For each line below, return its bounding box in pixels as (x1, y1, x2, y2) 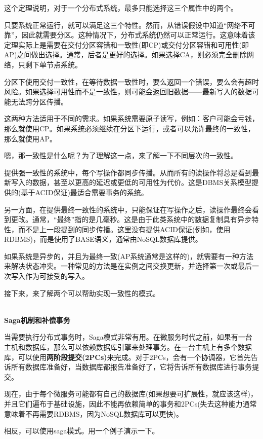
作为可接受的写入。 (25, 271, 89, 281)
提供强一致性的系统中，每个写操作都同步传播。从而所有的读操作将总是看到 (4, 167, 252, 177)
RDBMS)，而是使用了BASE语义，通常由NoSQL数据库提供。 (4, 234, 202, 244)
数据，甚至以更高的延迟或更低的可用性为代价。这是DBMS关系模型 (32, 177, 252, 188)
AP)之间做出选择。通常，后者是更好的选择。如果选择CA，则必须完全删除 (4, 49, 247, 60)
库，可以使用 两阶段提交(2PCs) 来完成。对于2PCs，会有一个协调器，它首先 (4, 351, 251, 362)
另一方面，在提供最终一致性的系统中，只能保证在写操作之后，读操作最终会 (4, 204, 252, 214)
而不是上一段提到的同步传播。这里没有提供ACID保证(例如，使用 (18, 224, 231, 234)
